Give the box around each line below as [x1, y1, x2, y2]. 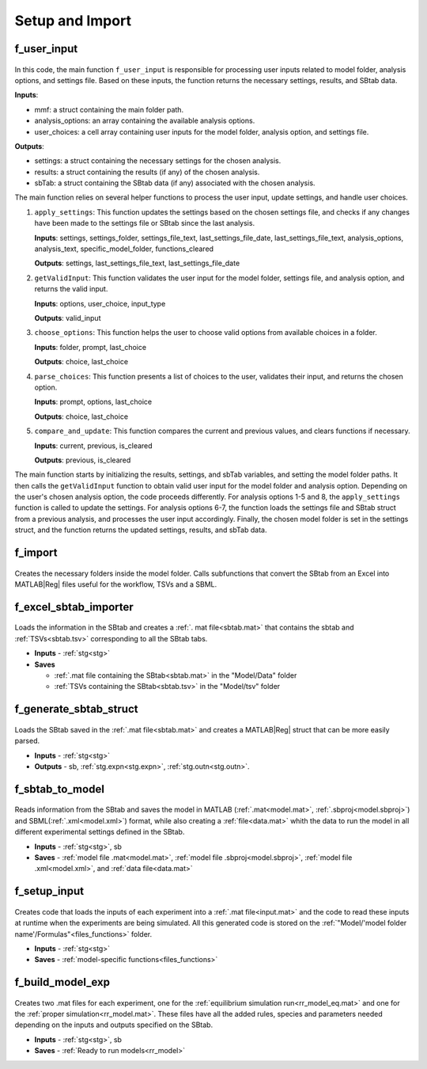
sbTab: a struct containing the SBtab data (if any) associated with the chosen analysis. [34, 178, 316, 188]
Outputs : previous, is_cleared [34, 455, 131, 465]
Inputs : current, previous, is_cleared [34, 440, 153, 451]
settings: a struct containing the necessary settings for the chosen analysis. [34, 156, 282, 165]
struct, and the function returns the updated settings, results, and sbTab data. [14, 525, 267, 534]
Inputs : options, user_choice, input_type [34, 299, 166, 308]
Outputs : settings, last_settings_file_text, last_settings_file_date [34, 258, 240, 268]
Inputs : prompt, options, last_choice [34, 397, 153, 407]
